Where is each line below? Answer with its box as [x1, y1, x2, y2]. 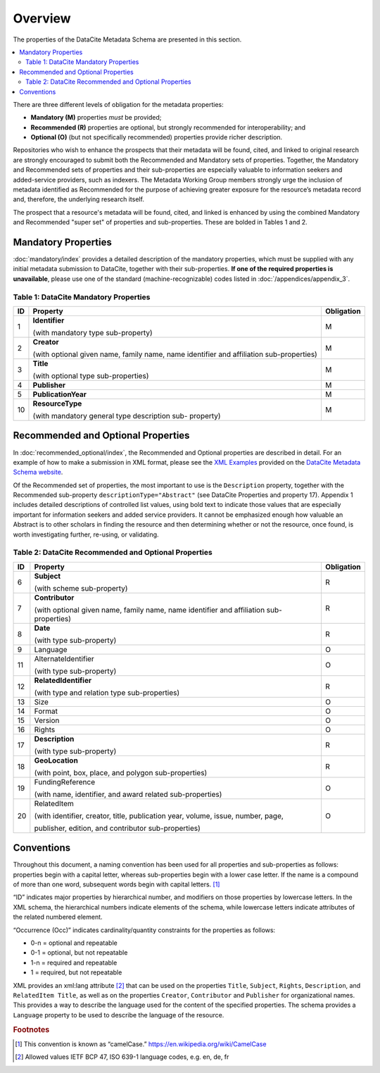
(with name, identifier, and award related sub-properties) [34, 789, 222, 799]
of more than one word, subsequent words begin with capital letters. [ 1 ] [13, 880, 220, 889]
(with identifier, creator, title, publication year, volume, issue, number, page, [34, 810, 284, 820]
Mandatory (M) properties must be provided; [30, 113, 162, 122]
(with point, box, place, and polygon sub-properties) [34, 767, 208, 777]
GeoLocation [34, 755, 79, 765]
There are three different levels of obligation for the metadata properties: [13, 100, 224, 108]
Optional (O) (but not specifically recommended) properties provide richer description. [30, 133, 283, 142]
